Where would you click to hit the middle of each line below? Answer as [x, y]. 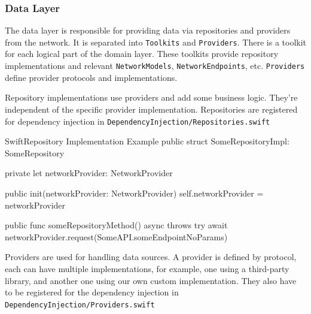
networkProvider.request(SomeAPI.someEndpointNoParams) [116, 236]
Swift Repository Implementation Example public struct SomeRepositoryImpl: [147, 141]
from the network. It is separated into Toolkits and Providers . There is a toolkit [156, 42]
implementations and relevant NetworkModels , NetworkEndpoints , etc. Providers [155, 66]
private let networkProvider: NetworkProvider [89, 173]
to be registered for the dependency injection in [92, 292]
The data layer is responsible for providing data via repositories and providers [148, 30]
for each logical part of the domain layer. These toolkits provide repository [142, 54]
